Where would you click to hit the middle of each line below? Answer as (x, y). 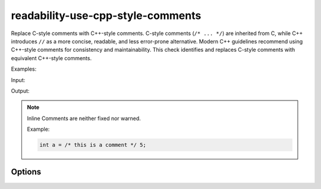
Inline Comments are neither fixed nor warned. (84, 118)
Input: (18, 80)
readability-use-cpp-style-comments (106, 15)
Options (26, 172)
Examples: (24, 69)
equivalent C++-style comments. (51, 58)
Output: (20, 91)
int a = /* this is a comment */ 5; (93, 145)
